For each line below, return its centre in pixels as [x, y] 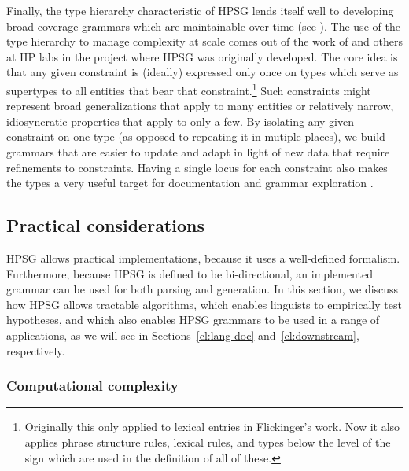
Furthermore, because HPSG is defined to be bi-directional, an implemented [190, 273]
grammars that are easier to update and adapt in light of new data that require [198, 152]
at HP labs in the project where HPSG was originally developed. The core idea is [202, 56]
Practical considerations [105, 225]
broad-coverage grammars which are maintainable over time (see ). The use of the [203, 26]
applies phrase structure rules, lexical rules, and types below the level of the [208, 442]
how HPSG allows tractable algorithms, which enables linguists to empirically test [204, 304]
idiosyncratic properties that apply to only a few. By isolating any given [180, 121]
